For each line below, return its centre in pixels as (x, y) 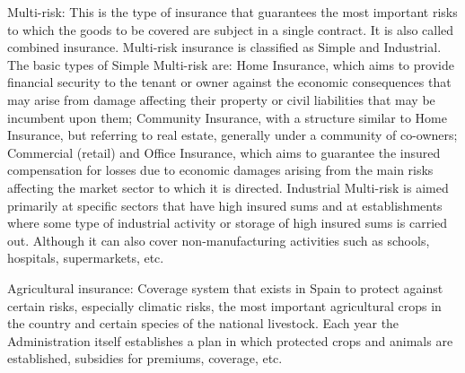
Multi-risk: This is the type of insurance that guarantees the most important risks (232, 12)
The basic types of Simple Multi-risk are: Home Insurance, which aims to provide (231, 64)
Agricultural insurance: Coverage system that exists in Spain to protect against (225, 287)
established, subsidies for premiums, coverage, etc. (145, 358)
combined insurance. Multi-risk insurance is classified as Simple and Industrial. (224, 47)
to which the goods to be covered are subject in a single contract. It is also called (231, 29)
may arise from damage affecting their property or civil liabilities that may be (221, 99)
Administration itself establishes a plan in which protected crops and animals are (230, 340)
